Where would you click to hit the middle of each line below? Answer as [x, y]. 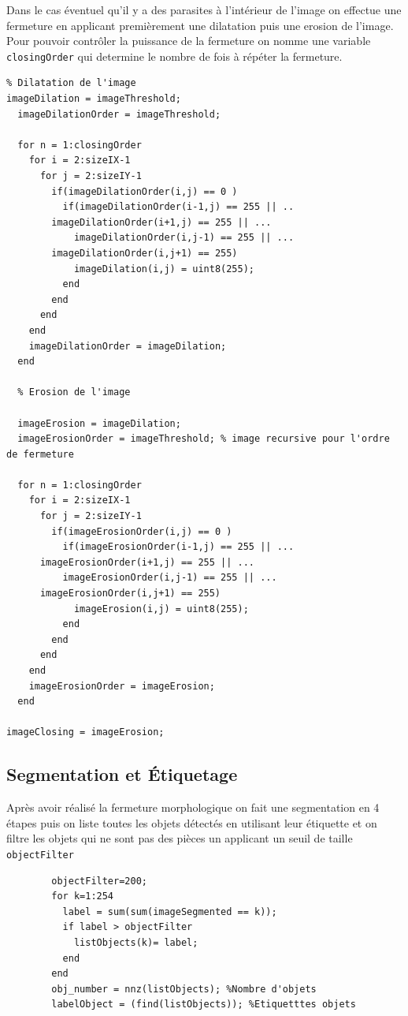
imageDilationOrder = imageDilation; [128, 346]
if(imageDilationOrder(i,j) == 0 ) [145, 191]
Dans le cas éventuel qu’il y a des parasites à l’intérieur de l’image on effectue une [204, 9]
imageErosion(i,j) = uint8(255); [161, 609]
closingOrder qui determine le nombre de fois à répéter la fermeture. [174, 56]
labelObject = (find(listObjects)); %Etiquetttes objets [204, 1005]
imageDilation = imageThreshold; [94, 99]
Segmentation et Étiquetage [122, 774]
